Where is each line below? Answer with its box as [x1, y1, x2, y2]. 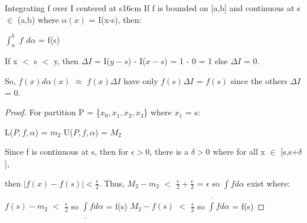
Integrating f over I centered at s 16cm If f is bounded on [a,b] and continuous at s [5, 2, 301, 14]
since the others [230, 75, 288, 87]
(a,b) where [17, 13, 59, 25]
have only [123, 75, 158, 87]
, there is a [149, 145, 188, 158]
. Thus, [99, 177, 125, 189]
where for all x [213, 145, 265, 158]
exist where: [247, 177, 290, 189]
